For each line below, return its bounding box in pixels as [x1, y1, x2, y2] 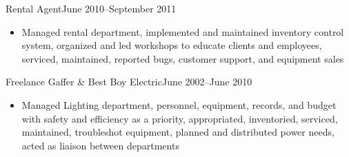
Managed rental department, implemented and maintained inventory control [21, 24, 344, 39]
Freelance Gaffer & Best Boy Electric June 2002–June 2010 [6, 74, 252, 89]
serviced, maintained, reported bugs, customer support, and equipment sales [21, 51, 344, 65]
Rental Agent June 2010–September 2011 [6, 1, 177, 15]
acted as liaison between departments [21, 138, 179, 152]
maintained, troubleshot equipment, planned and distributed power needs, [21, 125, 335, 139]
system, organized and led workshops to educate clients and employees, [21, 38, 322, 52]
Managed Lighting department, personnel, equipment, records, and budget [21, 97, 337, 112]
